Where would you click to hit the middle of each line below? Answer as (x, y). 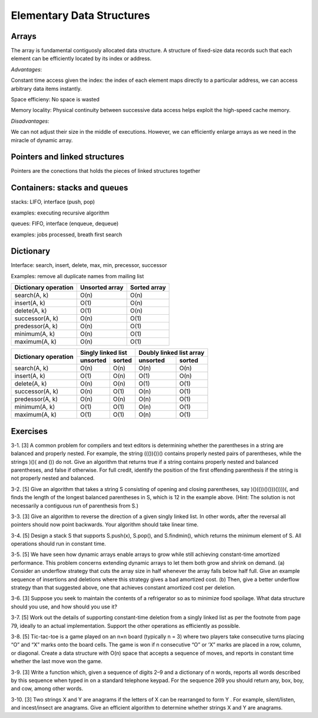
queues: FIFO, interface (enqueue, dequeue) (65, 223)
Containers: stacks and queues (69, 188)
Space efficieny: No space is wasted (55, 100)
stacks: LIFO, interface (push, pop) (53, 202)
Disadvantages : (30, 121)
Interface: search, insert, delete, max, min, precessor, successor (89, 265)
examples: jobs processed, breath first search (67, 234)
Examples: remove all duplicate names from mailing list (77, 276)
